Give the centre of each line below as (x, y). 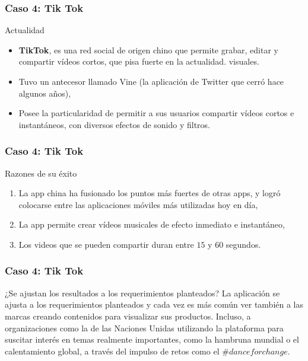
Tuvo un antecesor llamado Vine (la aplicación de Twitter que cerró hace (151, 81)
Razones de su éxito (41, 173)
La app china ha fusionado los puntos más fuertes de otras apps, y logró (150, 193)
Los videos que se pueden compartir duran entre (106, 244)
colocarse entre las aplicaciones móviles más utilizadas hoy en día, (138, 204)
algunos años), (45, 93)
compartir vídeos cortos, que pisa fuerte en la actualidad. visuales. (139, 61)
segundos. (243, 244)
